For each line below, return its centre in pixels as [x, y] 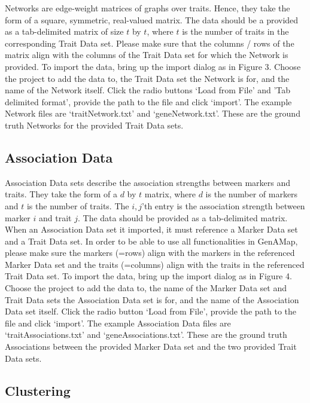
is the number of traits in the [235, 31]
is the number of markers [252, 194]
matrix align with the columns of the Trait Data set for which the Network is [147, 55]
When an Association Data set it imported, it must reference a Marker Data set [151, 229]
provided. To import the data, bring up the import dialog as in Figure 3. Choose [153, 66]
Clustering [38, 390]
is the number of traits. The [78, 205]
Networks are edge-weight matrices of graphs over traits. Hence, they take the [148, 8]
